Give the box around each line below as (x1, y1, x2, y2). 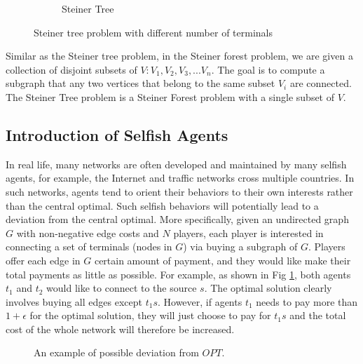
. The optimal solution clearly (204, 281, 332, 295)
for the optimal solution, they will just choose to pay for (29, 308, 271, 323)
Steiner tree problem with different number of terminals (34, 25, 273, 39)
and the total (289, 308, 346, 323)
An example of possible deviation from (34, 345, 199, 360)
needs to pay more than (256, 294, 358, 309)
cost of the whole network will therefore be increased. (6, 321, 235, 336)
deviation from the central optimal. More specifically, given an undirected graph (6, 212, 349, 227)
